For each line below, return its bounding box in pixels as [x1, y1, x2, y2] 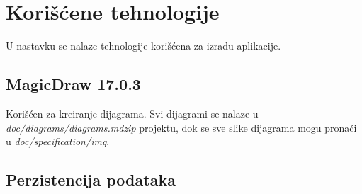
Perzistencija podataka [6, 169, 176, 190]
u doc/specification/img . [6, 134, 110, 149]
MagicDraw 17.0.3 [6, 73, 141, 95]
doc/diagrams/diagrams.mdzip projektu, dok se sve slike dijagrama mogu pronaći [6, 120, 357, 135]
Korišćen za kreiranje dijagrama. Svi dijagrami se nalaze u [6, 105, 259, 120]
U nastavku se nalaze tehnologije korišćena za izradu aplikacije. [6, 38, 281, 53]
